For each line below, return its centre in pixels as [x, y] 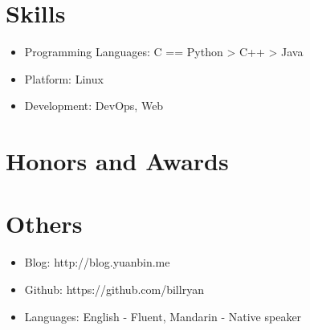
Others [44, 224]
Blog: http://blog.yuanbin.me [97, 262]
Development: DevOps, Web [94, 106]
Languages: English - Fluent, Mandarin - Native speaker [163, 316]
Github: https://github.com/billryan [114, 289]
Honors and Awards [117, 161]
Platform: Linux [64, 78]
